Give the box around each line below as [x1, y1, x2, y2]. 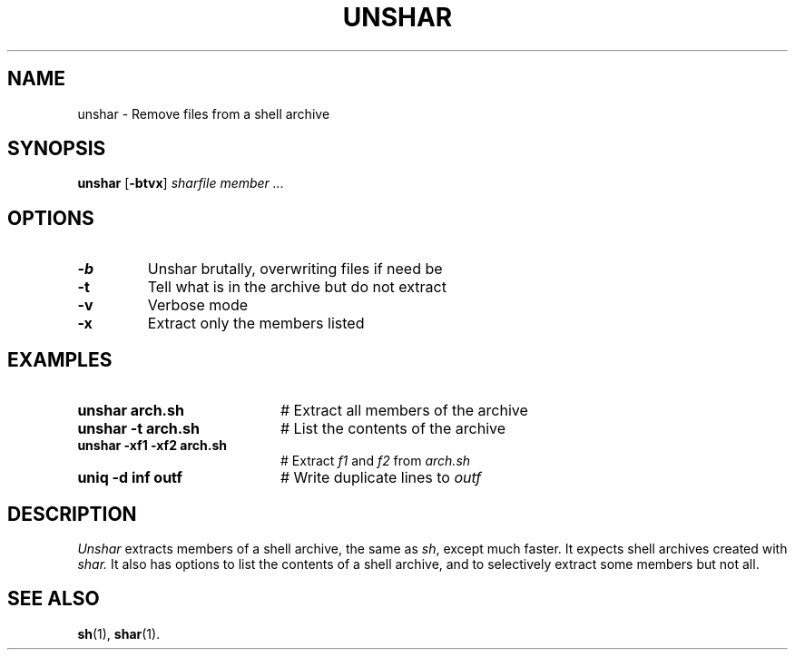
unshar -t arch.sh [77, 419, 201, 438]
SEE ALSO [7, 587, 100, 611]
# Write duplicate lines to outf [280, 468, 482, 487]
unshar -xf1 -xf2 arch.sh [77, 437, 227, 454]
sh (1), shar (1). [77, 625, 161, 642]
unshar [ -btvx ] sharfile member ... [77, 175, 284, 191]
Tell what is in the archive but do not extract [147, 278, 447, 297]
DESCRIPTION [7, 502, 137, 525]
